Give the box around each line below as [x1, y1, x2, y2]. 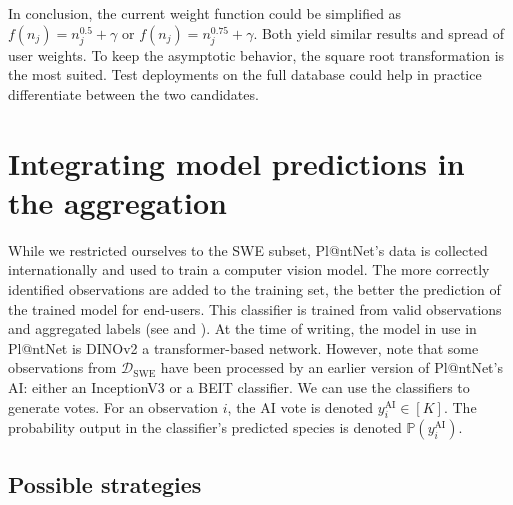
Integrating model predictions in [8, 142, 465, 183]
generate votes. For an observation [8, 396, 219, 417]
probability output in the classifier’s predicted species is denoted [8, 417, 402, 438]
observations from [8, 357, 117, 378]
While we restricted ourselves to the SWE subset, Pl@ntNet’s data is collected [8, 239, 488, 260]
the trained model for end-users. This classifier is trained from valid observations [8, 298, 502, 319]
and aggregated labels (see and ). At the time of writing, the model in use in [8, 318, 477, 339]
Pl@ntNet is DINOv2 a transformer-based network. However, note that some [8, 337, 479, 358]
